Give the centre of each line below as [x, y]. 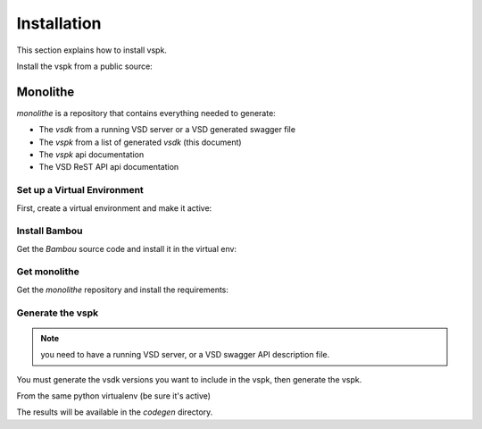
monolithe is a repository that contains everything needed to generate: [146, 113]
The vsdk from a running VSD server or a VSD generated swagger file [167, 130]
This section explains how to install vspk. [91, 50]
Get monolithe [48, 272]
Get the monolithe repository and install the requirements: [123, 290]
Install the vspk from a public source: [85, 66]
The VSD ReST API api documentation [109, 167]
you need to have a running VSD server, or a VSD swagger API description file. [185, 355]
